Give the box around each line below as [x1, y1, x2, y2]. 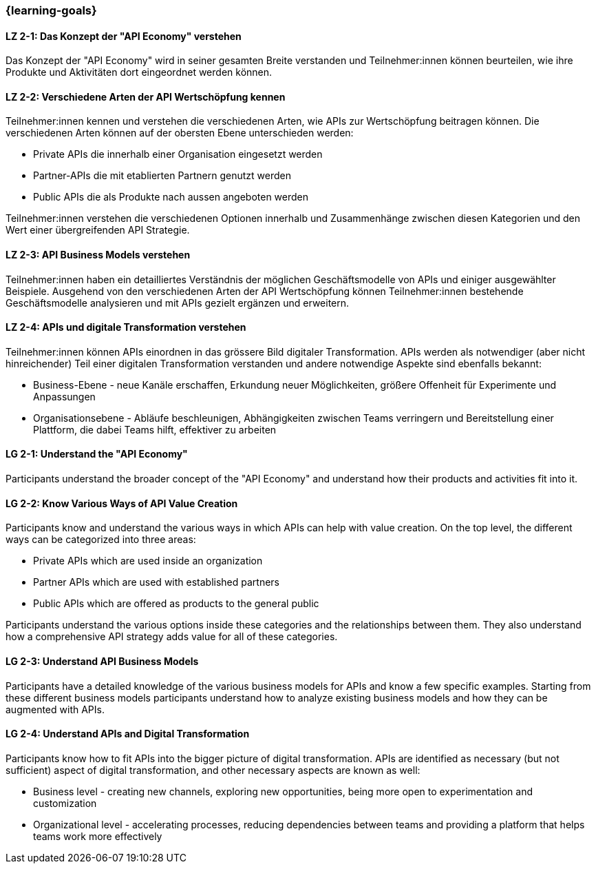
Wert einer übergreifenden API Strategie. [6, 224, 190, 236]
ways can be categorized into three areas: [6, 533, 196, 546]
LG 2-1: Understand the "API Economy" [6, 448, 188, 460]
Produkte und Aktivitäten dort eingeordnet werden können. [6, 66, 273, 79]
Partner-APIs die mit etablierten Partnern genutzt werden [33, 170, 291, 182]
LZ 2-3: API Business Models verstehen [6, 249, 191, 261]
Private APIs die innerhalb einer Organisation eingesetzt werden [33, 148, 323, 161]
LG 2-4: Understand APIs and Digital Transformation [6, 728, 250, 740]
